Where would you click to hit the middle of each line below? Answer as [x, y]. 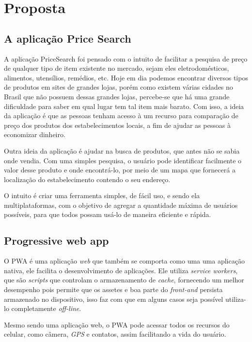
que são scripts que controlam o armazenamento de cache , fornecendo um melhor [124, 280]
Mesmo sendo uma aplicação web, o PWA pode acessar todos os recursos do [117, 324]
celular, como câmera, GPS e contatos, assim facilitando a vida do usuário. [115, 334]
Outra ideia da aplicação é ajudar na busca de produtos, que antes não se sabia [122, 150]
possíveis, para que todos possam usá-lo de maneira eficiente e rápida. [108, 214]
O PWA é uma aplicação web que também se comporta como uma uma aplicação [124, 261]
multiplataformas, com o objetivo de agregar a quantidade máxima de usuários [121, 205]
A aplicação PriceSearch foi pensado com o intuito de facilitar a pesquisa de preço [126, 58]
